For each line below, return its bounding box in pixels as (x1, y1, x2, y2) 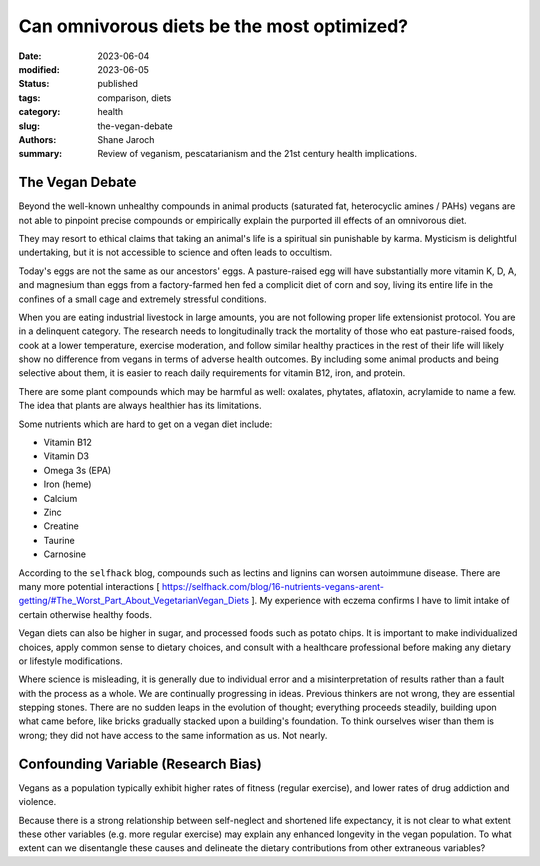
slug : (18, 120, 40, 132)
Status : (18, 78, 50, 90)
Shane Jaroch (97, 133, 155, 145)
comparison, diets (97, 91, 172, 104)
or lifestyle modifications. (18, 655, 124, 667)
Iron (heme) (43, 478, 92, 490)
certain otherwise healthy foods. (18, 608, 152, 620)
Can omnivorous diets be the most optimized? (18, 15, 409, 37)
